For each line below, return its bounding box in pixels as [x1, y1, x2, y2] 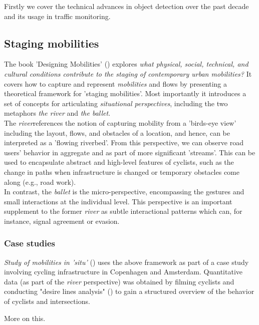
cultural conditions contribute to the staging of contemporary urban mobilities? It [4, 68, 252, 79]
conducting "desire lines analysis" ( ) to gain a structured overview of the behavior [4, 286, 254, 296]
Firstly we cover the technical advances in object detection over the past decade [4, 1, 249, 11]
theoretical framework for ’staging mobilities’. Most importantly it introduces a [4, 88, 246, 99]
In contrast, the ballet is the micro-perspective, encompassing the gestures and [4, 186, 244, 197]
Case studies [4, 237, 55, 249]
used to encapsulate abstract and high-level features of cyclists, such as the [4, 157, 234, 167]
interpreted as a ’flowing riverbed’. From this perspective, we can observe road [4, 137, 243, 148]
